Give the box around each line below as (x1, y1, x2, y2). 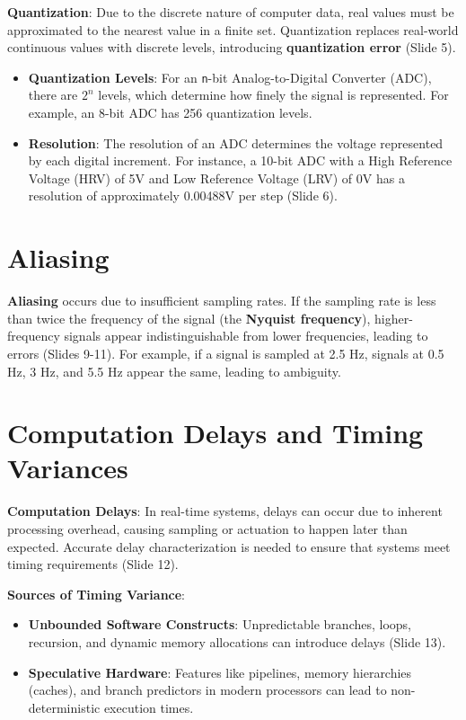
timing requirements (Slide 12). (7, 555, 179, 573)
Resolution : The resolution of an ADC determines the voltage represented (28, 133, 444, 152)
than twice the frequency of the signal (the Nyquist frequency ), (7, 308, 371, 327)
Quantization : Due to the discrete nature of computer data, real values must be (7, 3, 454, 21)
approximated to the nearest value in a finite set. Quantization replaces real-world (7, 20, 459, 39)
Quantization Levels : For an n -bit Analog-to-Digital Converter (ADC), (28, 67, 432, 86)
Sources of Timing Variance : (7, 584, 186, 603)
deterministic (28, 698, 101, 716)
